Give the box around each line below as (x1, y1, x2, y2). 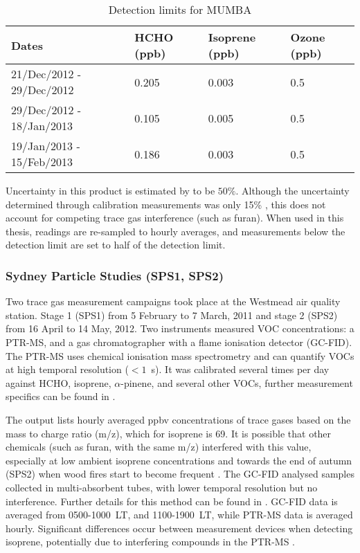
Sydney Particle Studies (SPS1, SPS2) (6, 266, 224, 284)
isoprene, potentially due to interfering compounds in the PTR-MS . (6, 534, 295, 549)
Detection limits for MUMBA (108, 1, 252, 17)
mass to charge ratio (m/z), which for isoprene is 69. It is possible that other (6, 426, 332, 440)
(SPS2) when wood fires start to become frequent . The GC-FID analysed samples (6, 466, 354, 481)
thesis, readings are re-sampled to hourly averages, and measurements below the (6, 224, 345, 238)
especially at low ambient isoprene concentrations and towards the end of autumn (6, 453, 352, 467)
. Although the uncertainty (235, 183, 350, 197)
